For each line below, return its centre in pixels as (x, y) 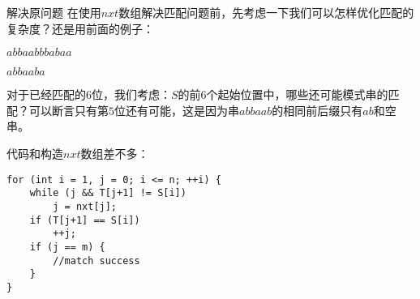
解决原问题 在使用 (54, 12)
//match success (96, 261)
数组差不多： (115, 153)
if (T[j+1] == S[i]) (85, 220)
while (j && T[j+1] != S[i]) (108, 193)
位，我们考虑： (131, 94)
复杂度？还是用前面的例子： (80, 28)
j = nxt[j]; (85, 206)
